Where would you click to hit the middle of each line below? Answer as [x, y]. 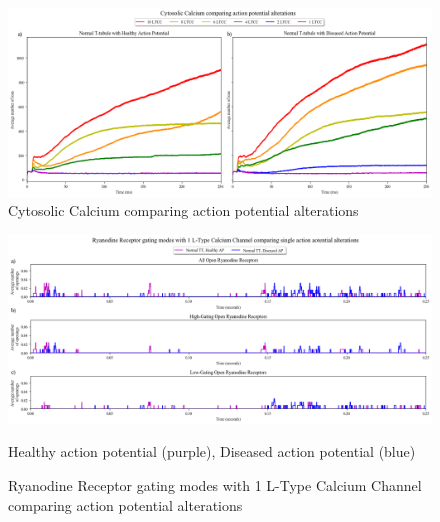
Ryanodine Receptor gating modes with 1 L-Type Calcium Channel [215, 485]
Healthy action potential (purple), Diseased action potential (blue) [212, 451]
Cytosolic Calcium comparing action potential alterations [183, 210]
